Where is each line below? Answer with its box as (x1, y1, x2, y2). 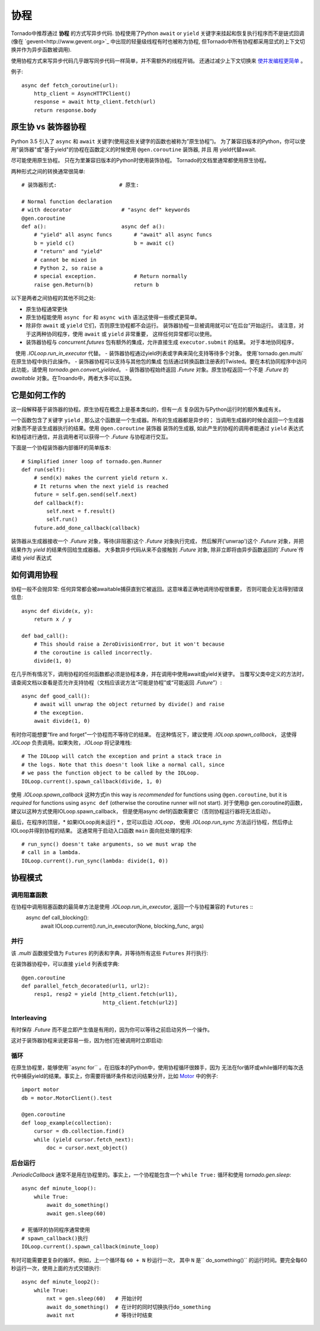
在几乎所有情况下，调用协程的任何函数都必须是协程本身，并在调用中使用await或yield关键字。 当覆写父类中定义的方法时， (11, 671, 308, 678)
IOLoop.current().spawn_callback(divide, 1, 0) (21, 778, 162, 785)
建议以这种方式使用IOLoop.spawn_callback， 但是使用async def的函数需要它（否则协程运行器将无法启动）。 (11, 808, 274, 815)
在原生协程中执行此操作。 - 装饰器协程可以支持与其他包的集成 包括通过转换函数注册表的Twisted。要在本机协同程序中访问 (11, 358, 307, 365)
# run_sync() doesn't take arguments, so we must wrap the (21, 840, 197, 848)
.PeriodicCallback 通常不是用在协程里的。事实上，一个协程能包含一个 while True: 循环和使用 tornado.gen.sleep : (11, 1171, 292, 1178)
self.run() (46, 516, 78, 523)
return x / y (33, 615, 72, 622)
